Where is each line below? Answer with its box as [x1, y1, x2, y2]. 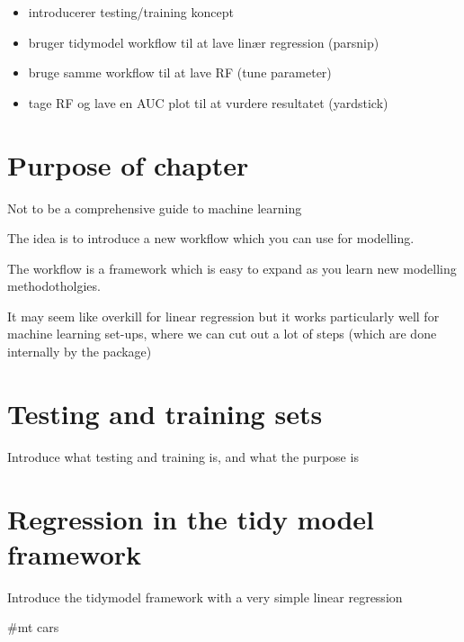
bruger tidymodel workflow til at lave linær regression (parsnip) [28, 32, 379, 51]
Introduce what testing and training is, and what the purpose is [7, 447, 359, 466]
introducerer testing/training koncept [28, 3, 234, 21]
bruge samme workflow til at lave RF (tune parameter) [28, 63, 332, 82]
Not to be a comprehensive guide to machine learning [7, 198, 302, 217]
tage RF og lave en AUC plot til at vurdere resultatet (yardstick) [28, 93, 388, 112]
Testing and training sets [7, 394, 323, 431]
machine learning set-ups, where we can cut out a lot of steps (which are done [7, 324, 437, 343]
